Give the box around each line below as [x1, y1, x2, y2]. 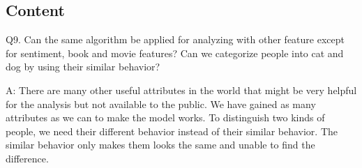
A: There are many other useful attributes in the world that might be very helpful [6, 82, 357, 97]
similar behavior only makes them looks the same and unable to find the [6, 137, 315, 152]
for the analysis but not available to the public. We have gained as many [6, 96, 316, 111]
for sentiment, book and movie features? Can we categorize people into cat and [6, 45, 344, 60]
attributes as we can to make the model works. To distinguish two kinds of [6, 110, 325, 125]
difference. [6, 151, 49, 165]
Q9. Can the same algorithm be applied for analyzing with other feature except [6, 32, 345, 47]
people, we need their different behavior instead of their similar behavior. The [6, 123, 338, 138]
